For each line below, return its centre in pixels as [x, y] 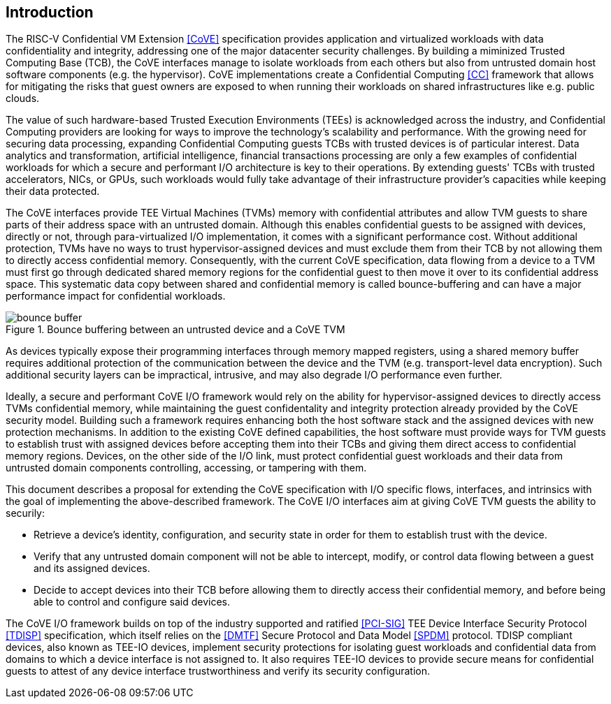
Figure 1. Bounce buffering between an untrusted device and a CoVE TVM [175, 330]
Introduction [50, 12]
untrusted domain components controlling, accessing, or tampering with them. [186, 468]
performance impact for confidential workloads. [116, 296]
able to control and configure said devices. [132, 602]
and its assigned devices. [92, 569]
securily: [25, 513]
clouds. [23, 98]
